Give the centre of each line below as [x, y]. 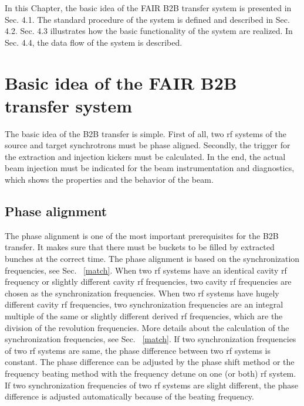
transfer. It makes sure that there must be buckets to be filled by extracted [140, 247]
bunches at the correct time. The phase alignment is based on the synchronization [152, 259]
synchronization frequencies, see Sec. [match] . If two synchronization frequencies [151, 339]
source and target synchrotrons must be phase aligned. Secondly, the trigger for [148, 145]
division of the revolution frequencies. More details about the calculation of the [147, 327]
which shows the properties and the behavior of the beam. [109, 180]
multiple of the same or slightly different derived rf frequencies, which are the [144, 316]
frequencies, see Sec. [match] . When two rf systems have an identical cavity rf [146, 270]
